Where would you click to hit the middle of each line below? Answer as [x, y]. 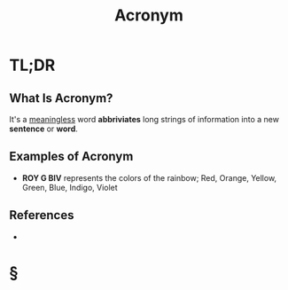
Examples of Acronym [71, 157]
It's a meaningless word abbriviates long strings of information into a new [144, 119]
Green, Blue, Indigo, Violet [70, 187]
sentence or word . [43, 129]
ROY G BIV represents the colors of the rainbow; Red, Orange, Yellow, [149, 177]
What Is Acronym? [61, 98]
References [42, 215]
